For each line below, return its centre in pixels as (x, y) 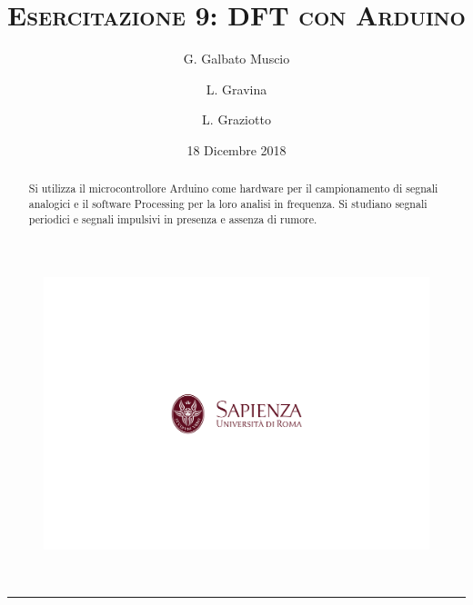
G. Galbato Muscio (236, 59)
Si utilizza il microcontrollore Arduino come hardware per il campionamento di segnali (233, 188)
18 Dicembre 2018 (236, 149)
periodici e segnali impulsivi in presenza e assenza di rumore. (173, 218)
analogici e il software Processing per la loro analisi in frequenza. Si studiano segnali (228, 203)
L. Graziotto (236, 119)
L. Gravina (236, 89)
